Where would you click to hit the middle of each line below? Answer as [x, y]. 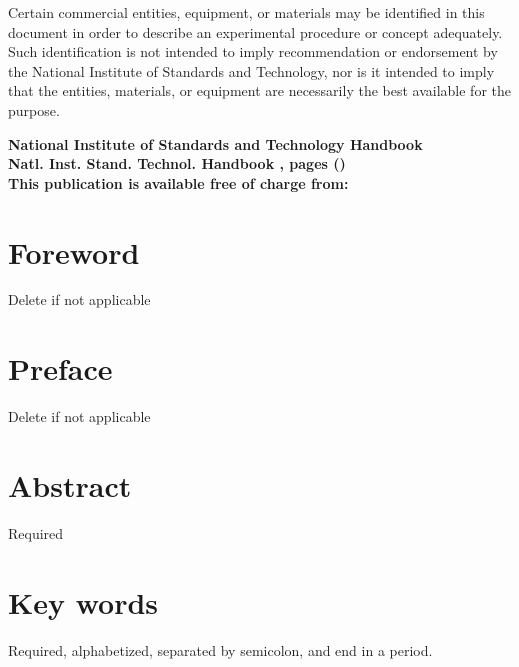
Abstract [70, 484]
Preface [60, 368]
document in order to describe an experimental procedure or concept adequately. [255, 31]
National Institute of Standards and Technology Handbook [215, 143]
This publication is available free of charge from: [178, 182]
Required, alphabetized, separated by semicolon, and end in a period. [220, 649]
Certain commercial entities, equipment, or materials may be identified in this [246, 12]
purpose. [34, 109]
